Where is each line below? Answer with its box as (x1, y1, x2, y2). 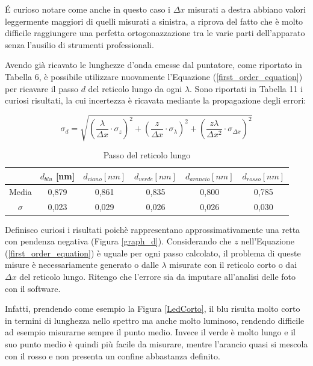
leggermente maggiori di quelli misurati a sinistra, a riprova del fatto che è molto (5, 14, 303, 27)
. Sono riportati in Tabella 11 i (190, 82, 303, 95)
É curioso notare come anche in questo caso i (5, 3, 171, 15)
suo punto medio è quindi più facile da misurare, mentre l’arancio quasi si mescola (5, 338, 308, 350)
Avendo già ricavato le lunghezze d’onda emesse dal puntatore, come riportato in (5, 58, 302, 71)
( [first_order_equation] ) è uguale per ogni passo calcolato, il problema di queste (5, 246, 301, 259)
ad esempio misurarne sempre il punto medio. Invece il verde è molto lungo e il (5, 326, 296, 338)
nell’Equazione (241, 235, 294, 247)
